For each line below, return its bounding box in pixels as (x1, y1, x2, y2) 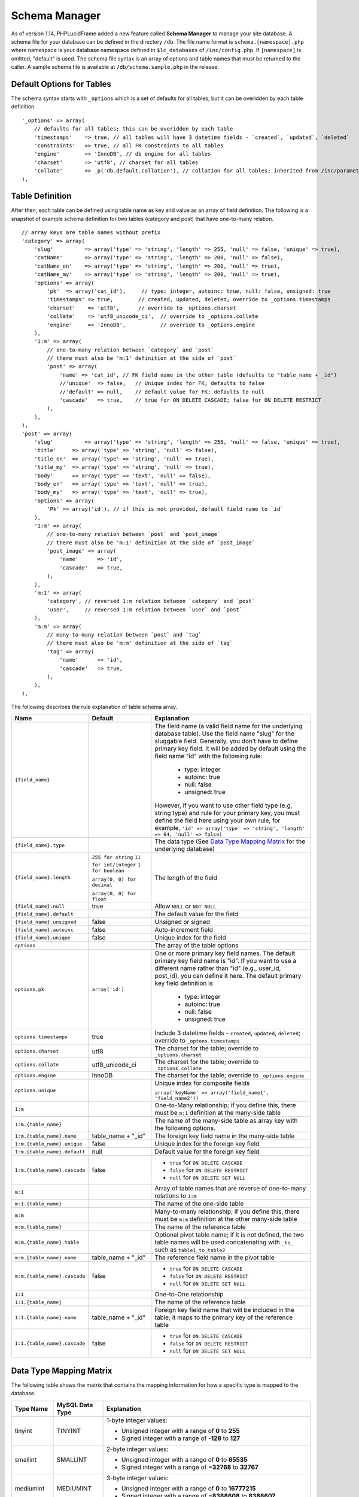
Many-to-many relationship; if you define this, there (154, 1207, 300, 1216)
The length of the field (154, 873, 218, 881)
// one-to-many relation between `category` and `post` (47, 346, 215, 353)
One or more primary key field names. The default (154, 949, 296, 957)
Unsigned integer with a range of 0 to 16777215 (121, 1484, 256, 1492)
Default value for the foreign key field (154, 1147, 260, 1156)
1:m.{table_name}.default (14, 1148, 86, 1155)
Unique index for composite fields (154, 1079, 250, 1087)
